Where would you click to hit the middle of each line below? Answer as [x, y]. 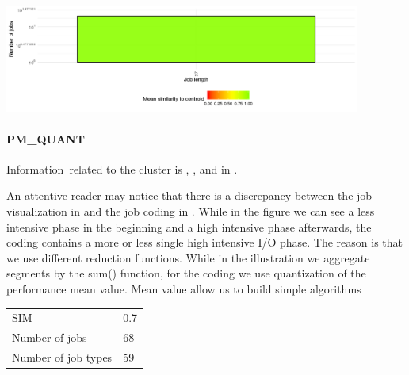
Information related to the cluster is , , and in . [122, 168]
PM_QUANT [46, 138]
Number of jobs [50, 337]
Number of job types [62, 357]
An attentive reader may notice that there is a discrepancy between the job [189, 195]
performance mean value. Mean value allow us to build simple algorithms [184, 288]
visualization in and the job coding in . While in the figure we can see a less [191, 211]
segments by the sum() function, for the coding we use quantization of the [186, 273]
